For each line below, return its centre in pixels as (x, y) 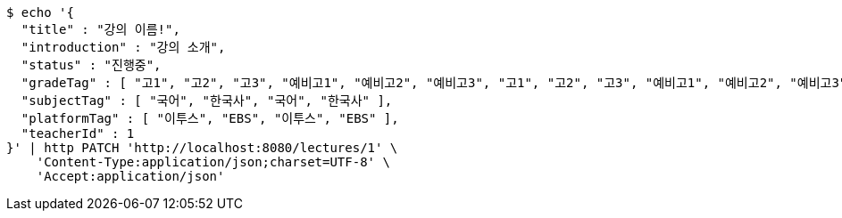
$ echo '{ (40, 12)
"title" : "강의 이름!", (100, 29)
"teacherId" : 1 (78, 133)
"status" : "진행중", (91, 65)
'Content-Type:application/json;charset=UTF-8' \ (213, 162)
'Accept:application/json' (130, 176)
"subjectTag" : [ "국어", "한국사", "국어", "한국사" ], (207, 101)
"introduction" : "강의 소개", (123, 47)
